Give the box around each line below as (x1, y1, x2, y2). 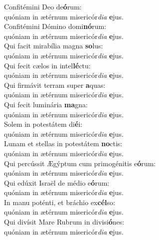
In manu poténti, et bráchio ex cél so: (4, 197, 115, 207)
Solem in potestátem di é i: (4, 119, 83, 129)
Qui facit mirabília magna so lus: (4, 40, 103, 51)
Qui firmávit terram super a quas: (4, 79, 106, 90)
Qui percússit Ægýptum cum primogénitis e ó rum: (4, 158, 156, 168)
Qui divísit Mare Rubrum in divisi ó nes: (4, 217, 125, 227)
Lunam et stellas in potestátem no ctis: (4, 138, 123, 149)
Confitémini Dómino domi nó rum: (4, 21, 107, 31)
